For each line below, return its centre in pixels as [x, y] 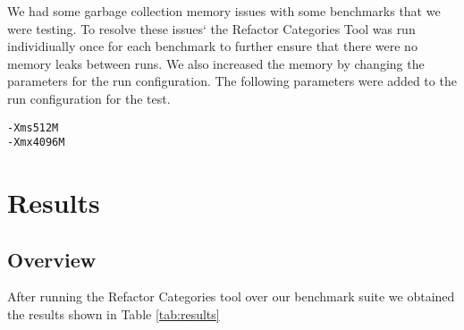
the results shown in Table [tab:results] [114, 314]
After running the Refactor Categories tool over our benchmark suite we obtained [231, 296]
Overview [52, 259]
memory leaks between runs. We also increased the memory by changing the [216, 63]
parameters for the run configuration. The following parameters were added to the [232, 81]
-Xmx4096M [36, 143]
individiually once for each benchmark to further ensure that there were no [212, 46]
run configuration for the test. [89, 98]
